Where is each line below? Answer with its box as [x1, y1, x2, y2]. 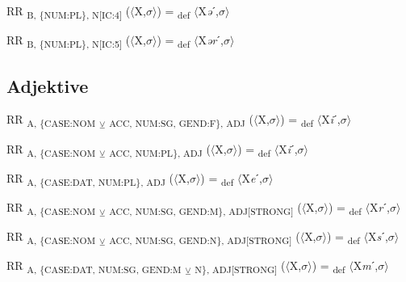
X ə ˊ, [198, 2, 219, 19]
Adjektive [6, 73, 89, 98]
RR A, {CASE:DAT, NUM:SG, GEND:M [6, 257, 182, 276]
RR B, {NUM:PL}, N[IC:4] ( [6, 2, 131, 21]
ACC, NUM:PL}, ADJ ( [109, 140, 211, 159]
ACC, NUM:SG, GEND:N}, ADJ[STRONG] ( [109, 227, 300, 246]
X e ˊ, [241, 169, 262, 186]
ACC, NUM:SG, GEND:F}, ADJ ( [109, 111, 253, 130]
